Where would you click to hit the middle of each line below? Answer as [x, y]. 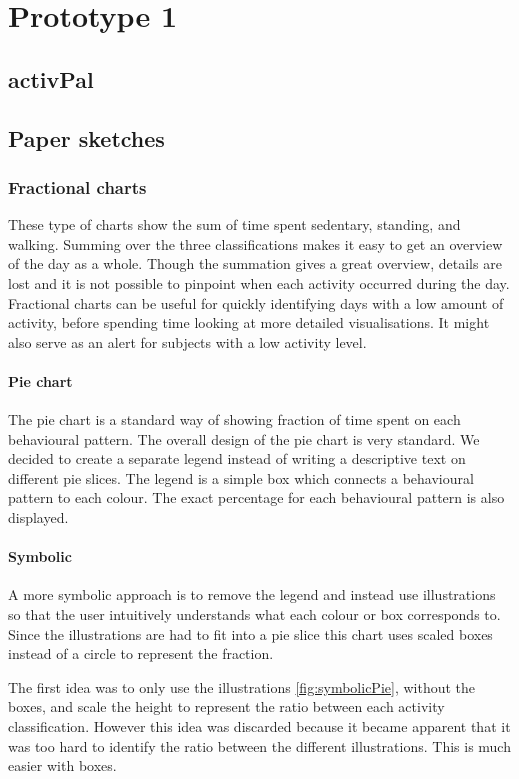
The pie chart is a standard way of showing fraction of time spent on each [234, 419]
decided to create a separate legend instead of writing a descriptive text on [237, 458]
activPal [51, 78]
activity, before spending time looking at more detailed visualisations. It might [249, 322]
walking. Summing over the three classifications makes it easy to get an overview [255, 243]
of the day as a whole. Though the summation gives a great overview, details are [255, 263]
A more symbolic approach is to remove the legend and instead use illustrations [252, 594]
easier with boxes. [62, 765]
